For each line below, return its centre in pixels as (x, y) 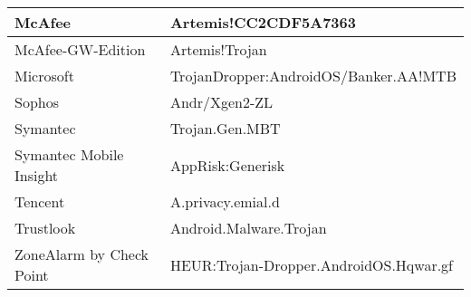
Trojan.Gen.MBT (225, 128)
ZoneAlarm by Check (82, 254)
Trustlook (45, 228)
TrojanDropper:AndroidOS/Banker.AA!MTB (313, 76)
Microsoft (44, 76)
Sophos (37, 102)
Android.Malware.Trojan (248, 228)
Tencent (40, 201)
